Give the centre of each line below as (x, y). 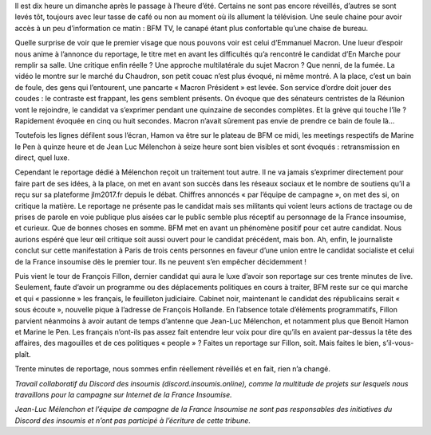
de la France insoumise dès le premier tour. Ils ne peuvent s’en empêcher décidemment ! (161, 261)
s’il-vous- (398, 343)
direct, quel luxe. (42, 158)
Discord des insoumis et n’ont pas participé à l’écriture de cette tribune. (133, 420)
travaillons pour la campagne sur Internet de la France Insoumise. (123, 394)
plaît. (23, 354)
